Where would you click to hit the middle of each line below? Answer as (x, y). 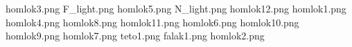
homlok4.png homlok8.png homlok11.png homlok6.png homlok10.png (152, 22)
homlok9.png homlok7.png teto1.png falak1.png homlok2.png (135, 36)
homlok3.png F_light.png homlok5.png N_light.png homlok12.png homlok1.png (176, 8)
